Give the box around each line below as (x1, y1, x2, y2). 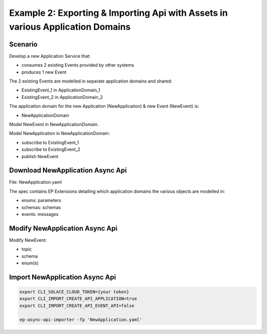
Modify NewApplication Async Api (9, 224, 118, 232)
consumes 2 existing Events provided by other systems (21, 62, 134, 68)
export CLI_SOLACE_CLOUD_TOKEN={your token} (19, 289, 130, 295)
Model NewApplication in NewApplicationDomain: (9, 130, 110, 136)
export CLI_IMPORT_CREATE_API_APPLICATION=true (19, 296, 137, 301)
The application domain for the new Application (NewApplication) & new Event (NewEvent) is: (9, 103, 200, 109)
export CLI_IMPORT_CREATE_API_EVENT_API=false (19, 303, 134, 308)
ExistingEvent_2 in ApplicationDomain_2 (21, 94, 103, 100)
